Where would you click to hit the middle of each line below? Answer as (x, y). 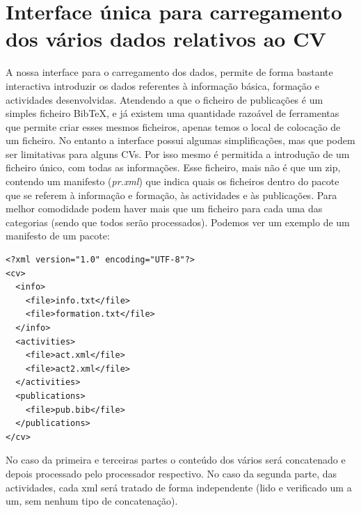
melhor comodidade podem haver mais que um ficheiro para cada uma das (164, 208)
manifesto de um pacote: (58, 236)
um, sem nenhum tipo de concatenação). (92, 501)
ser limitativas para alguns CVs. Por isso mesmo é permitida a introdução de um (178, 153)
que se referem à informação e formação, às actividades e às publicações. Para (171, 195)
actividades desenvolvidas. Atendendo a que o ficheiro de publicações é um (165, 99)
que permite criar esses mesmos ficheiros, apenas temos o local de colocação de (173, 126)
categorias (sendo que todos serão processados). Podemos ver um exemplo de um (178, 222)
